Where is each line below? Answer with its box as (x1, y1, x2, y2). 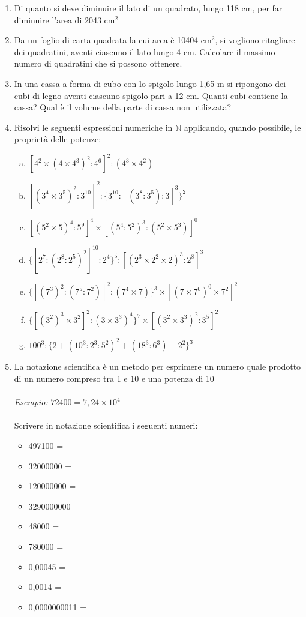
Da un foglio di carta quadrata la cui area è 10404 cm (14, 34, 212, 46)
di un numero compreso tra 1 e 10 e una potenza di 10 (14, 372, 214, 385)
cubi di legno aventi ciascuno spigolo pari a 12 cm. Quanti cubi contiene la (14, 89, 288, 101)
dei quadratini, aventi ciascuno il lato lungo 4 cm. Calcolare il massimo (14, 45, 275, 58)
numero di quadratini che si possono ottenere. (14, 57, 182, 70)
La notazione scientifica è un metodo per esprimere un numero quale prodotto (14, 360, 301, 373)
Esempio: (14, 396, 48, 408)
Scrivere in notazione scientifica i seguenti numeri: (14, 419, 198, 432)
